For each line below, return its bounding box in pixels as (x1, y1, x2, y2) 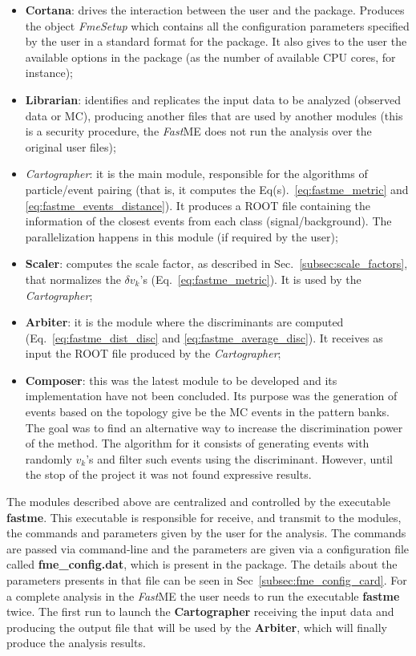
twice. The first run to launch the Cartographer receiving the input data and (6, 603, 394, 620)
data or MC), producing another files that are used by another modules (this (25, 107, 403, 124)
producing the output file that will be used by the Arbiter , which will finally (6, 618, 388, 635)
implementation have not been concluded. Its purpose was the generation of (25, 387, 398, 404)
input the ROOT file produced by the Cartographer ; (25, 345, 281, 362)
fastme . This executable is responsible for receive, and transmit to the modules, (6, 508, 402, 525)
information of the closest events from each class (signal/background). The (25, 213, 392, 229)
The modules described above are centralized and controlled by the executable (6, 493, 391, 510)
